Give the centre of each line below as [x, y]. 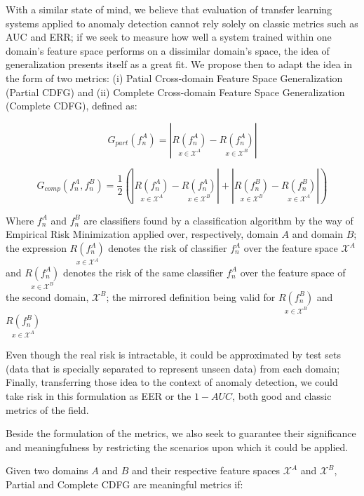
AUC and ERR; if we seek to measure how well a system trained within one [169, 37]
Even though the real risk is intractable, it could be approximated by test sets [173, 355]
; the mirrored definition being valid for [191, 296]
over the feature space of [293, 272]
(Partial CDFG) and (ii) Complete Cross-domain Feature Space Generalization [175, 92]
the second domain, [47, 296]
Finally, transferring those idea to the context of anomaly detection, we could [172, 382]
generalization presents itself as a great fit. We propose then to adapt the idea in [179, 64]
